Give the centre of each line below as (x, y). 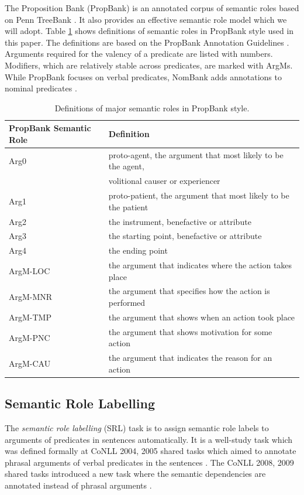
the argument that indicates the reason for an (190, 358)
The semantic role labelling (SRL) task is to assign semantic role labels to (137, 428)
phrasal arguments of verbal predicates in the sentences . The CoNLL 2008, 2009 (149, 462)
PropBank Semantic (50, 128)
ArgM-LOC (30, 270)
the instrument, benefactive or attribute (180, 221)
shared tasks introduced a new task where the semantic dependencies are (135, 474)
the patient (128, 206)
